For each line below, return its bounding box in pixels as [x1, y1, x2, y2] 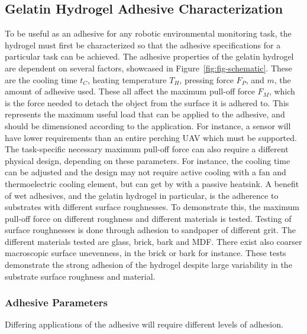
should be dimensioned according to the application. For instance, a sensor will [5, 119, 291, 132]
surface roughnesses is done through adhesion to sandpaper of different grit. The [5, 224, 296, 236]
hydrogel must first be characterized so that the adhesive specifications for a [5, 38, 281, 51]
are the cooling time [5, 73, 77, 86]
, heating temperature [88, 73, 167, 86]
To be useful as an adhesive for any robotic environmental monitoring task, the [5, 27, 292, 40]
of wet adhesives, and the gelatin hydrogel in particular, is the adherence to [5, 189, 279, 201]
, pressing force [179, 73, 234, 86]
